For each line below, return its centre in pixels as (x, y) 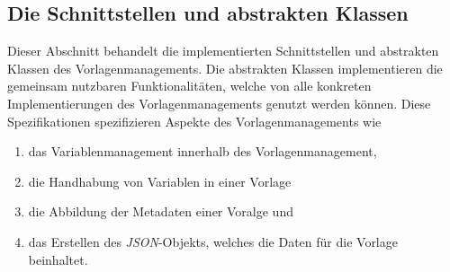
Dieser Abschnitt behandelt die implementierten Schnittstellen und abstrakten (223, 51)
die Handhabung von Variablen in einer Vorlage (160, 181)
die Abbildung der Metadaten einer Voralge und (161, 211)
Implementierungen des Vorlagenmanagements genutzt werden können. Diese (219, 103)
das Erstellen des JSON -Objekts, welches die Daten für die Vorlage (213, 241)
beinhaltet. (58, 259)
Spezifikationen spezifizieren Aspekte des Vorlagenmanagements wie (194, 121)
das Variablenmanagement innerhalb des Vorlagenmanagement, (202, 151)
